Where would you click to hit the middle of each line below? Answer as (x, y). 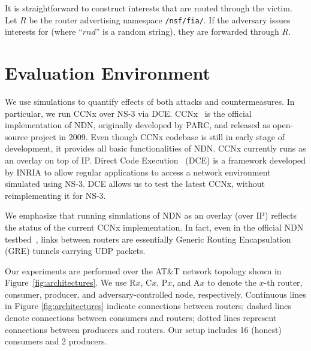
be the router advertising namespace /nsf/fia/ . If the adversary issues (160, 19)
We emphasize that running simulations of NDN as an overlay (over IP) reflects (151, 215)
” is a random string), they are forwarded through (187, 31)
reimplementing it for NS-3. (55, 195)
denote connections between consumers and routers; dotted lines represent (141, 318)
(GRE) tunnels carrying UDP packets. (75, 251)
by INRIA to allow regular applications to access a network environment (138, 172)
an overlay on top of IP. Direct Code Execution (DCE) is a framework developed (155, 160)
